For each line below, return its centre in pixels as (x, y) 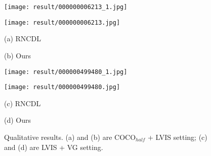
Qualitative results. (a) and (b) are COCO (70, 137)
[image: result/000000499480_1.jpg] (66, 72)
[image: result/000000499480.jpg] (62, 87)
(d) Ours (18, 120)
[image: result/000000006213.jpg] (62, 22)
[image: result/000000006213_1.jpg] (66, 7)
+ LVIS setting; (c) (178, 137)
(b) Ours (18, 55)
